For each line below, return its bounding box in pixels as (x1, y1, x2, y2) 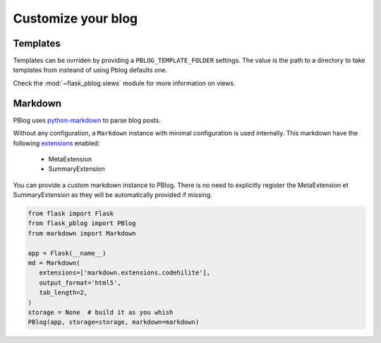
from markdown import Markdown (28, 229, 137, 237)
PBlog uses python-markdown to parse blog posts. (13, 116, 162, 124)
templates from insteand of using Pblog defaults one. (13, 66, 168, 74)
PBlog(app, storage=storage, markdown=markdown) (28, 318, 200, 326)
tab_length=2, (39, 289, 88, 296)
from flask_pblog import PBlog (28, 219, 137, 227)
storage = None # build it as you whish (28, 308, 174, 316)
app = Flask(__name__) (28, 249, 107, 257)
